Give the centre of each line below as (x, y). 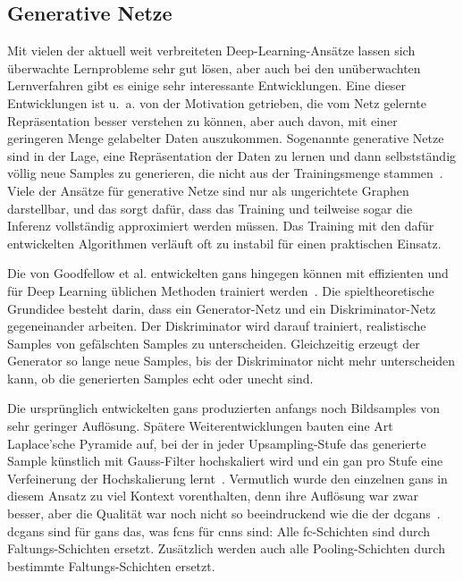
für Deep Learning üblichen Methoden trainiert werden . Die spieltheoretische (221, 290)
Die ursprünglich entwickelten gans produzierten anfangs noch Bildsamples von (223, 408)
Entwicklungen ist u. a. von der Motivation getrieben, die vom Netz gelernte (217, 102)
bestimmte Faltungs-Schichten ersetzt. (111, 565)
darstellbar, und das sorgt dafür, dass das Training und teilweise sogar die (210, 208)
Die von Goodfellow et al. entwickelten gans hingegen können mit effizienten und (228, 273)
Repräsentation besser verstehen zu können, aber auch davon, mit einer (202, 120)
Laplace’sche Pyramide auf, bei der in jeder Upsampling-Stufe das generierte (217, 443)
